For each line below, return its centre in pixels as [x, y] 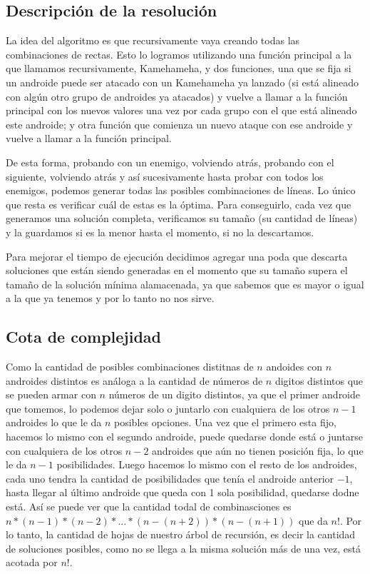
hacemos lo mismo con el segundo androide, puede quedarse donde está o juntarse [185, 437]
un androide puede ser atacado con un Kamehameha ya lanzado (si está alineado [182, 82]
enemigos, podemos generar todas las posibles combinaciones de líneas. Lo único [181, 190]
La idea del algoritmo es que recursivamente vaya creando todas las [153, 40]
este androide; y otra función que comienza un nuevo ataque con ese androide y [179, 124]
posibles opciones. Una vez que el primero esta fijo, [225, 422]
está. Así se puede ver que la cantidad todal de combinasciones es [149, 507]
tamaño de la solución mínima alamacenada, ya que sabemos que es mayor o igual [185, 284]
